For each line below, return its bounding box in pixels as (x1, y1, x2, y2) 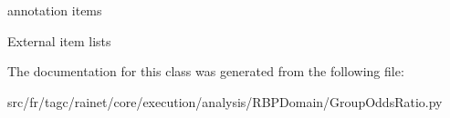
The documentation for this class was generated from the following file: (7, 62, 404, 81)
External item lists (7, 31, 111, 50)
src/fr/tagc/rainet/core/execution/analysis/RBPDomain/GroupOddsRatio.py (7, 92, 443, 111)
